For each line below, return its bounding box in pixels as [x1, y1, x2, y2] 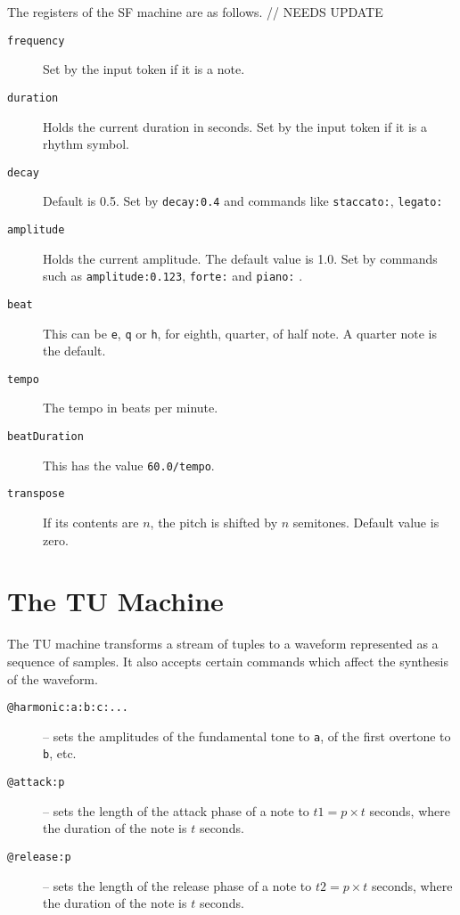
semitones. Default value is [292, 513, 439, 532]
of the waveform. [7, 669, 98, 688]
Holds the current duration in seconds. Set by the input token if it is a [43, 117, 427, 135]
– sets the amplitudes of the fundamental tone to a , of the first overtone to [43, 726, 451, 745]
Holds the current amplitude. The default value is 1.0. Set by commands [43, 249, 438, 267]
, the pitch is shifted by [150, 513, 278, 532]
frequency [7, 34, 65, 47]
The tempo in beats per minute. [43, 398, 218, 417]
